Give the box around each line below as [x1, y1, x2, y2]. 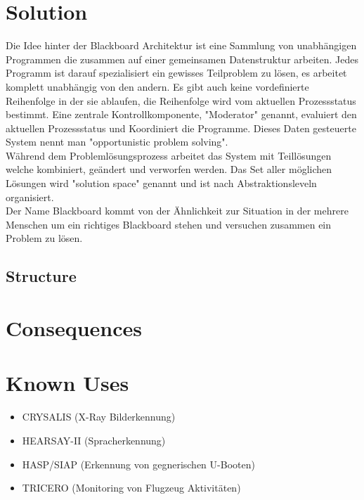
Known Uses [6, 368, 129, 397]
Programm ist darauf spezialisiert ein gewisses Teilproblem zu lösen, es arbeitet [6, 65, 347, 80]
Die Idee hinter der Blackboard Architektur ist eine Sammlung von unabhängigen [6, 38, 357, 53]
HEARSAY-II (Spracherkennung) [22, 432, 166, 447]
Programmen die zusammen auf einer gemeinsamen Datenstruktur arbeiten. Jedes [6, 51, 358, 66]
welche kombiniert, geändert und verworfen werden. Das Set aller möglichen [6, 162, 332, 177]
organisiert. [6, 189, 54, 204]
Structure [6, 265, 77, 287]
